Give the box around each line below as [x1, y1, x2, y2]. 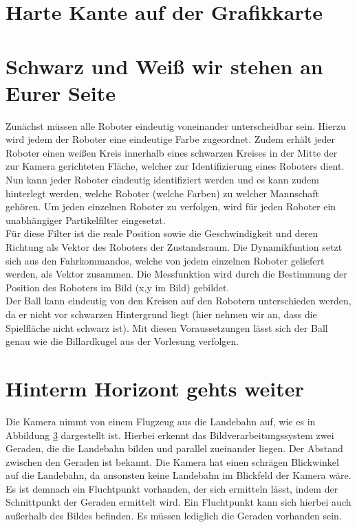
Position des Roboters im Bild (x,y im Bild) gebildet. [6, 280, 230, 294]
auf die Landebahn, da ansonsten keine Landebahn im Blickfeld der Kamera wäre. [6, 468, 351, 482]
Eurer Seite [6, 78, 116, 106]
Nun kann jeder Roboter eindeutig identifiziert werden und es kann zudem [6, 172, 319, 187]
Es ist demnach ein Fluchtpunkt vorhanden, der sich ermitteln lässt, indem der [6, 481, 338, 495]
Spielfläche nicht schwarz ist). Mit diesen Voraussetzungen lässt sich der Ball [6, 320, 328, 335]
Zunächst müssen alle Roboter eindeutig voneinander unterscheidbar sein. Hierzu [6, 118, 346, 133]
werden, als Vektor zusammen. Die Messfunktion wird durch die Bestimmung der [6, 267, 347, 281]
